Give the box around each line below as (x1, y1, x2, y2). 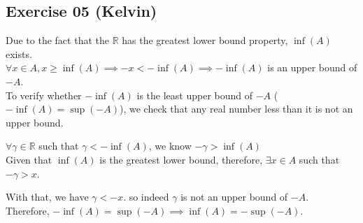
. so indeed (123, 189, 169, 204)
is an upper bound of (267, 60, 357, 75)
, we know (148, 138, 192, 153)
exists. (6, 46, 32, 61)
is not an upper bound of (180, 189, 288, 204)
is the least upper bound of (136, 87, 252, 102)
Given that (6, 152, 52, 166)
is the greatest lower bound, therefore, (99, 152, 263, 166)
